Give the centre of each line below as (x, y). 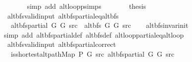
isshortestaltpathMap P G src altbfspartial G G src (93, 53)
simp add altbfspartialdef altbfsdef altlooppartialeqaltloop (94, 34)
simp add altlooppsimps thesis (86, 6)
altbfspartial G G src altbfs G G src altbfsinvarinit (99, 25)
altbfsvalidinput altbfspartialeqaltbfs (63, 15)
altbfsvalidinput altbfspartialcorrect (62, 44)
